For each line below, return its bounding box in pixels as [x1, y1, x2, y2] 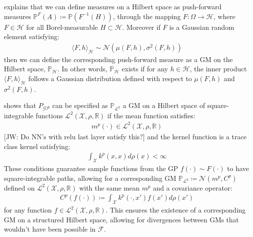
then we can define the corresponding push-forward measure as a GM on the [4, 54, 233, 64]
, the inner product [190, 64, 247, 74]
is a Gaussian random [169, 22, 234, 32]
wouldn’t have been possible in [4, 224, 96, 234]
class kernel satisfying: [4, 141, 70, 151]
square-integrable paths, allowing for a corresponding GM [4, 172, 176, 183]
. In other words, [57, 64, 107, 74]
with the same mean [79, 182, 140, 193]
